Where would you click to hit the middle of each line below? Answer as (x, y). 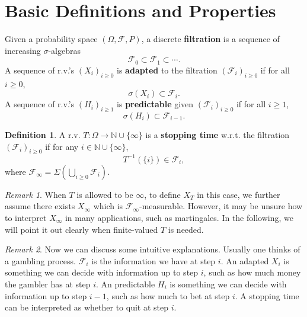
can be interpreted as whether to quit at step (87, 307)
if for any (62, 146)
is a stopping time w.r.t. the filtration (218, 134)
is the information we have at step (153, 260)
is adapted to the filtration (167, 70)
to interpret (26, 218)
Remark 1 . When (36, 194)
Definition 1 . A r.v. (43, 134)
